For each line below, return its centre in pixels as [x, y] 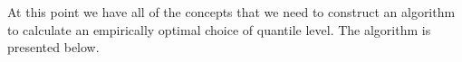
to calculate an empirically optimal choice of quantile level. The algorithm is [219, 29]
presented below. [53, 47]
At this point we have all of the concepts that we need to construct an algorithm [231, 12]
